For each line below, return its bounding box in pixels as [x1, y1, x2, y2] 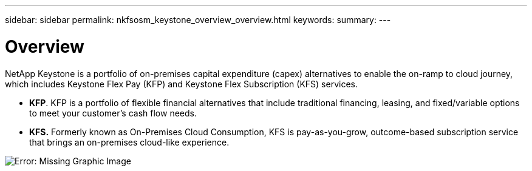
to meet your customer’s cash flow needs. [29, 107, 197, 118]
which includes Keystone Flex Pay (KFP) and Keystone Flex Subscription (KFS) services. [5, 78, 358, 89]
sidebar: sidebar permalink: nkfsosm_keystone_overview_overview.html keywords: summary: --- [5, 15, 391, 25]
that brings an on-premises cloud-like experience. [29, 136, 230, 147]
